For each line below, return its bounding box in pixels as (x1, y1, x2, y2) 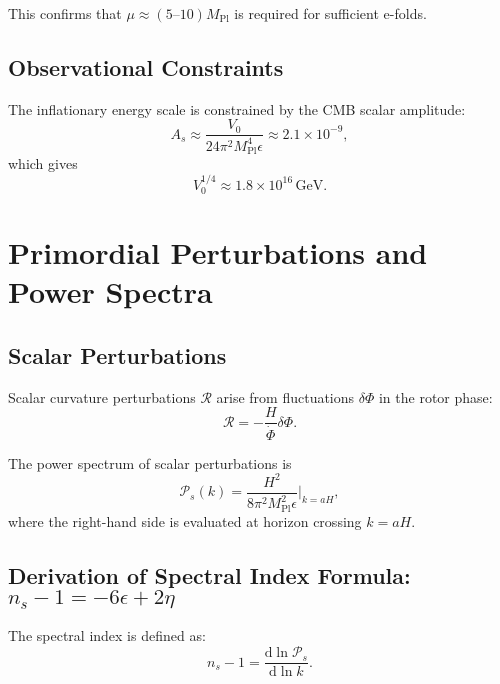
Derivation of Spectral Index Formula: (8, 559, 411, 590)
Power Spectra (8, 271, 213, 312)
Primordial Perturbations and (8, 232, 428, 273)
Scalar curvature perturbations (8, 386, 196, 407)
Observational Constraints (8, 51, 284, 82)
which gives (8, 153, 78, 174)
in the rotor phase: (378, 386, 493, 407)
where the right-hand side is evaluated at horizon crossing (8, 510, 362, 531)
